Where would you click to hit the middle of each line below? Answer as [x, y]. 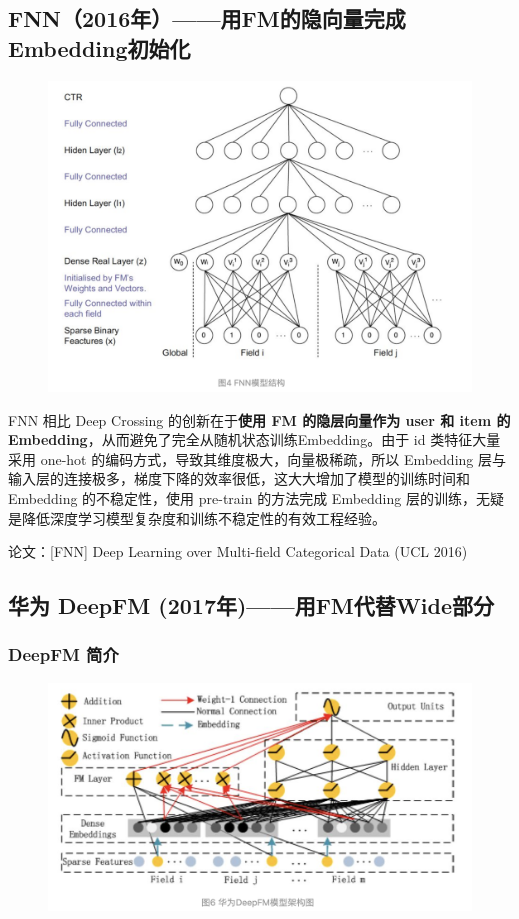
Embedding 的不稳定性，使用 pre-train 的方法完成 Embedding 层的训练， [242, 497]
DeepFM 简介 [63, 654]
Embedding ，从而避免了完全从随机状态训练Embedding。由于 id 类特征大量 [254, 439]
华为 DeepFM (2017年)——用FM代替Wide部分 [251, 605]
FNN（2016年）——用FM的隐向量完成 [207, 18]
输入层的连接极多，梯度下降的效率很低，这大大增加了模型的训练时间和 [239, 478]
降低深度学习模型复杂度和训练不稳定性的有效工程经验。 [203, 517]
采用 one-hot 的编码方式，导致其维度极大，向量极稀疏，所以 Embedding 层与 [257, 458]
